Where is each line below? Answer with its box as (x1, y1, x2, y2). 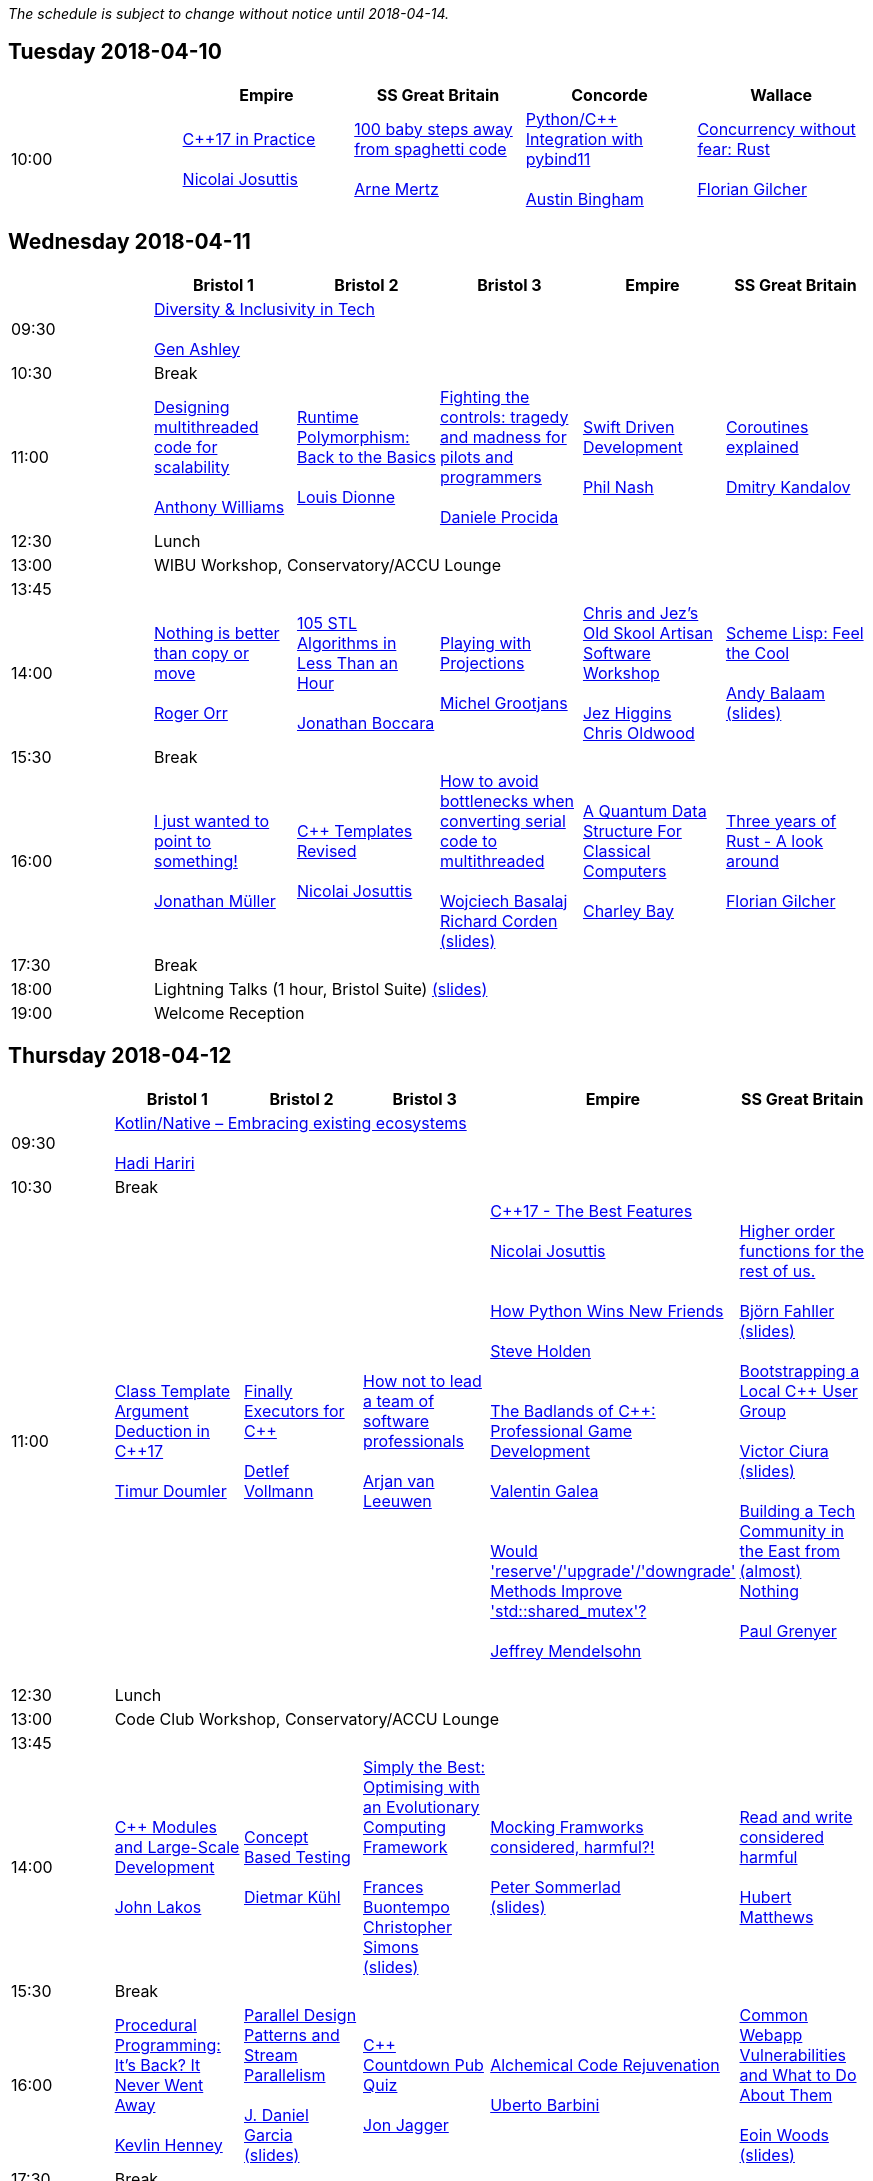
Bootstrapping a (739, 1360, 860, 1381)
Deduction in (114, 1420, 210, 1441)
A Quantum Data (582, 800, 707, 821)
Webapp (739, 2024, 803, 2045)
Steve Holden (490, 1340, 591, 1361)
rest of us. (739, 1260, 816, 1281)
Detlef (243, 1460, 290, 1481)
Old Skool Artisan (582, 622, 713, 643)
